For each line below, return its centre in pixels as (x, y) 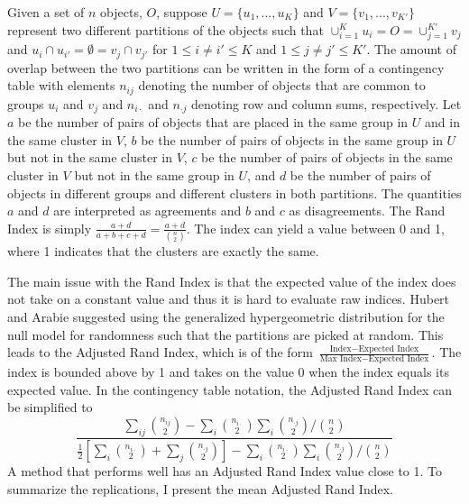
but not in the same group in (154, 175)
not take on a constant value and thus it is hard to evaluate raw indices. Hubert (229, 299)
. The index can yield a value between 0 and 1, (315, 228)
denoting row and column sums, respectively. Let (326, 103)
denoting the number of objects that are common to (282, 85)
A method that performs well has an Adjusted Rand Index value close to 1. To (225, 471)
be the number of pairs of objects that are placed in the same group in (213, 122)
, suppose (182, 12)
